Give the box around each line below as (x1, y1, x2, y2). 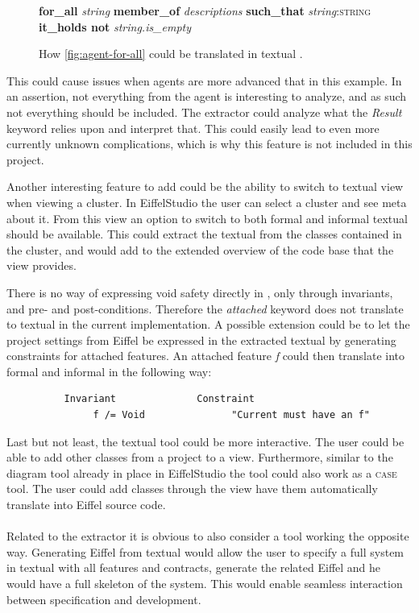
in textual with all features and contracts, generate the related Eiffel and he (6, 559, 381, 576)
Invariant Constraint (64, 393, 255, 405)
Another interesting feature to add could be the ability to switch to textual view (6, 178, 404, 195)
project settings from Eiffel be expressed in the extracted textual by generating (6, 331, 396, 348)
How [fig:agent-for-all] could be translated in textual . (39, 45, 303, 62)
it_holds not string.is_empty (39, 18, 192, 35)
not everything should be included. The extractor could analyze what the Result (6, 103, 402, 120)
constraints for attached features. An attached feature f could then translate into (6, 347, 405, 364)
